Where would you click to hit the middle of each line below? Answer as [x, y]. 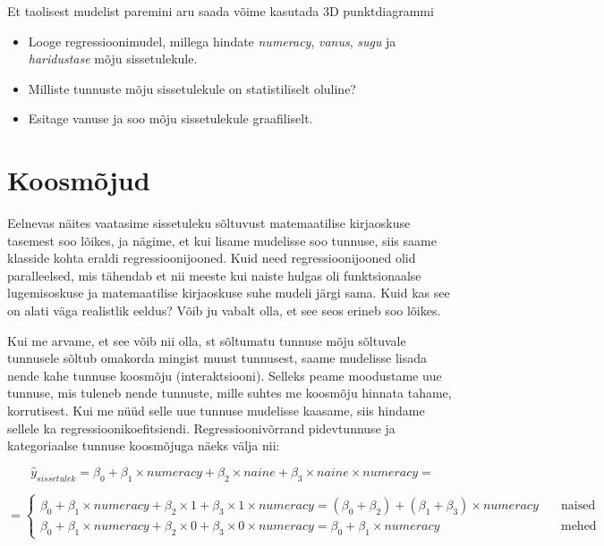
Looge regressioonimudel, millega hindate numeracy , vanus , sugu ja [212, 41]
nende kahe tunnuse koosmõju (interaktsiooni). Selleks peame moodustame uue [225, 375]
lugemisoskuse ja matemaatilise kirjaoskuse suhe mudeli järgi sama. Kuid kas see [229, 293]
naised [578, 506]
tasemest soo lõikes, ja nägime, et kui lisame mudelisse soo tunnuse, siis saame [222, 240]
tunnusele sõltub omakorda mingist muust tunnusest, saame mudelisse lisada [217, 358]
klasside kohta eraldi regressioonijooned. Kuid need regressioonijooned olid [212, 258]
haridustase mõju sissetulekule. [113, 59]
